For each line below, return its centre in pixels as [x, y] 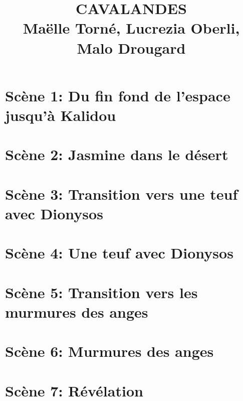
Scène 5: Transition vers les [101, 292]
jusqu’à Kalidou [61, 115]
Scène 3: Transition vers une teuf [121, 193]
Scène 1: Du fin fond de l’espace [118, 95]
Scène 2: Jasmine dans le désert [117, 154]
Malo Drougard [131, 47]
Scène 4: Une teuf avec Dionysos [119, 253]
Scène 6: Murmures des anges [109, 351]
